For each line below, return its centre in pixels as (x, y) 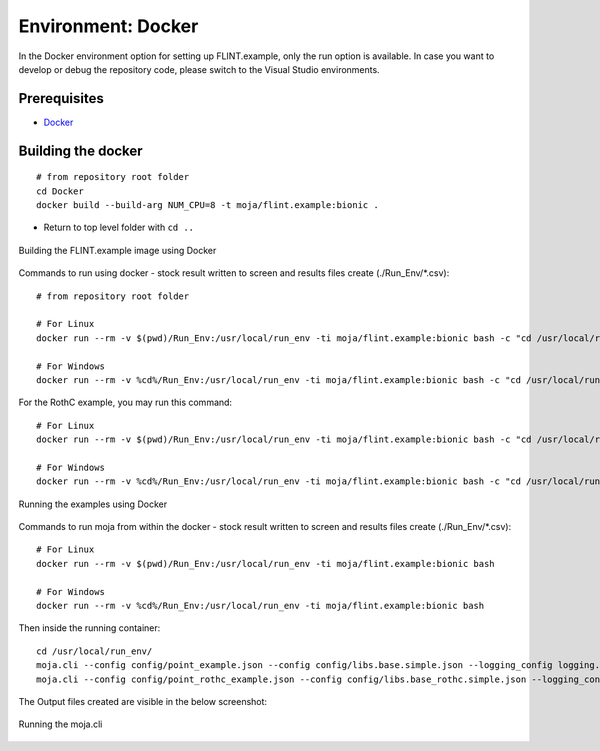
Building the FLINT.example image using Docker (117, 250)
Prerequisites (61, 98)
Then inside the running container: (89, 628)
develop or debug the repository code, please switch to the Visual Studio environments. (199, 69)
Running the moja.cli (60, 724)
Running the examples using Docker (93, 504)
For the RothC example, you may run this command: (125, 402)
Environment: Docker (108, 26)
